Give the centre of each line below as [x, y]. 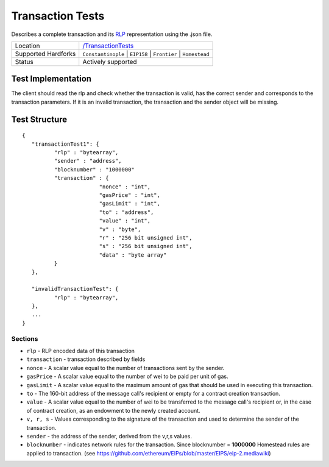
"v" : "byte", [120, 229]
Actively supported [110, 62]
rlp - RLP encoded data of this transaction [81, 351]
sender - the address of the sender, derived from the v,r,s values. [109, 436]
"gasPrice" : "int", [130, 195]
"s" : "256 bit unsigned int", [146, 246]
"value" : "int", [125, 221]
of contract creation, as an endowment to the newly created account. [113, 410]
